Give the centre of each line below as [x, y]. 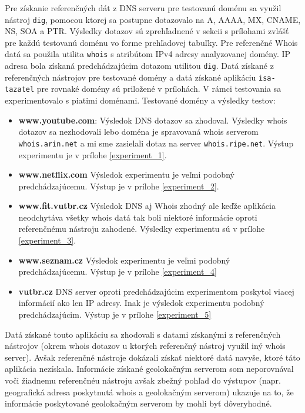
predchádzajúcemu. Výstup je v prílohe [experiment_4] [118, 272]
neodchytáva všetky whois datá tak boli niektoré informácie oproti [138, 217]
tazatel [20, 90]
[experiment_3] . [47, 240]
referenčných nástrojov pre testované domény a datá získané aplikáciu [130, 77]
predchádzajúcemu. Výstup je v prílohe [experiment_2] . [119, 186]
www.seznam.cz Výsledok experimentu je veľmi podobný [124, 260]
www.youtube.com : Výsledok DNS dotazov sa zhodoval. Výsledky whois [153, 120]
